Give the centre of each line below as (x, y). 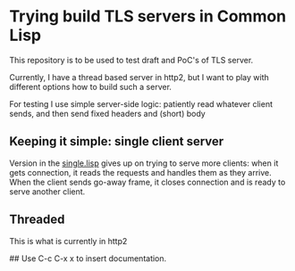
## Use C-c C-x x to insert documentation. (88, 258)
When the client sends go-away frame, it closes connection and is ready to (147, 182)
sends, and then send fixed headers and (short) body (107, 113)
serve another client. (47, 191)
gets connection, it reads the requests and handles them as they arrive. (140, 172)
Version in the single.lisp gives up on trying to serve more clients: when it (144, 163)
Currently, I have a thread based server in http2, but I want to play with (139, 77)
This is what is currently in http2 (68, 241)
